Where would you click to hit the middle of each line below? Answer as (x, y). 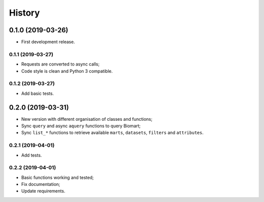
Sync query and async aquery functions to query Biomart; (81, 126)
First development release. (48, 42)
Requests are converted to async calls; (60, 64)
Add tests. (32, 155)
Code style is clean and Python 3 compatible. (67, 71)
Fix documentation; (41, 184)
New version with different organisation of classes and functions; (87, 119)
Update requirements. (43, 191)
